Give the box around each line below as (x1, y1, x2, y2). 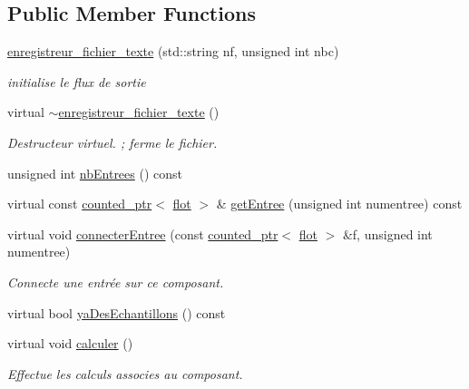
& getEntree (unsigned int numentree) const (216, 194, 463, 213)
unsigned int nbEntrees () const (7, 163, 182, 182)
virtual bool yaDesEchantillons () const (7, 303, 226, 322)
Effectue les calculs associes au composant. (7, 364, 243, 383)
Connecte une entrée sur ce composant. (7, 272, 224, 291)
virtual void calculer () (7, 334, 133, 353)
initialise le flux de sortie (7, 72, 146, 91)
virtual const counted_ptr (7, 194, 152, 213)
